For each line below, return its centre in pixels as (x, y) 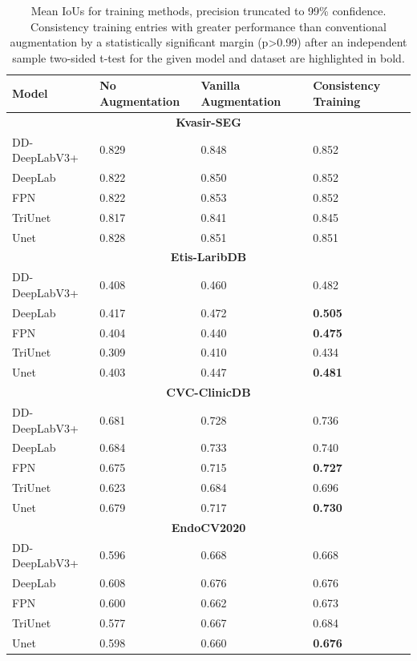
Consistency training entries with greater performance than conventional (208, 26)
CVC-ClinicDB (208, 392)
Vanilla (221, 85)
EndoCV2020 (208, 527)
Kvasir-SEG (208, 121)
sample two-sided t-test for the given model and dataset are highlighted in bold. (208, 57)
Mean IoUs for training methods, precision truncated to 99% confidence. (208, 10)
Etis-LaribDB (208, 257)
